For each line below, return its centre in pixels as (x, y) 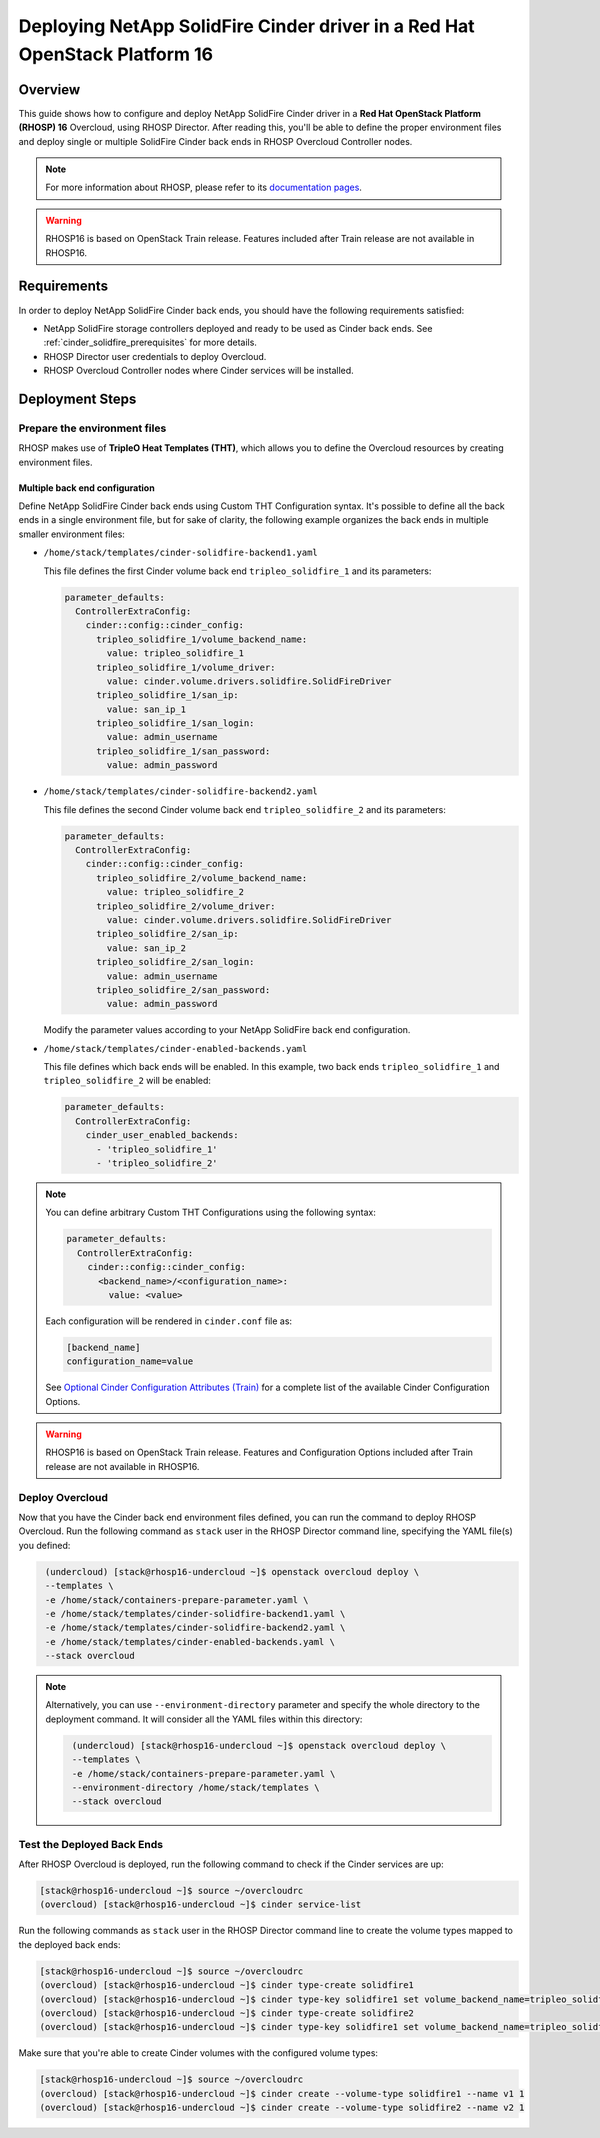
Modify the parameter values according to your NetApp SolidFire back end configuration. (227, 1030)
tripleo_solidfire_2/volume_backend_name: (202, 878)
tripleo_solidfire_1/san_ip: (167, 695)
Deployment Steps (77, 398)
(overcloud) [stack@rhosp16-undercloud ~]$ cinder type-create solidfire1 (227, 1985)
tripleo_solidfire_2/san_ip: (167, 934)
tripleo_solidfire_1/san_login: (175, 723)
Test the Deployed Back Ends (91, 1844)
